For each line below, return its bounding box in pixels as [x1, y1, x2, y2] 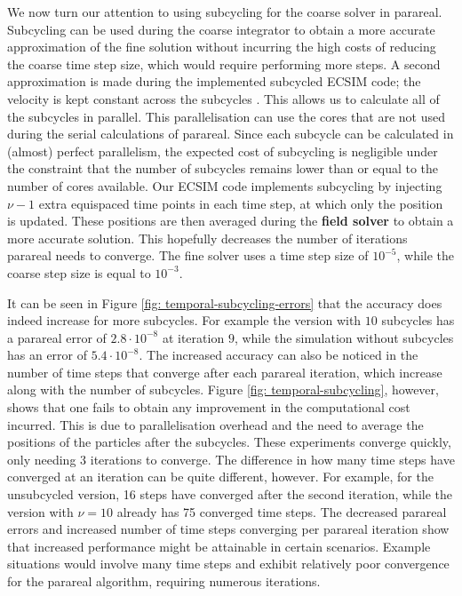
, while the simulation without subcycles [234, 328, 454, 346]
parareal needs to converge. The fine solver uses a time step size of [7, 246, 369, 265]
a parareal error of [7, 328, 107, 346]
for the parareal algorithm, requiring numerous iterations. [7, 572, 321, 590]
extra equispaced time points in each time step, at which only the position [38, 194, 443, 212]
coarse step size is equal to [7, 263, 151, 282]
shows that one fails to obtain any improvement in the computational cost [7, 398, 410, 417]
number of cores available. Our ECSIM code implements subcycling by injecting [7, 176, 442, 195]
